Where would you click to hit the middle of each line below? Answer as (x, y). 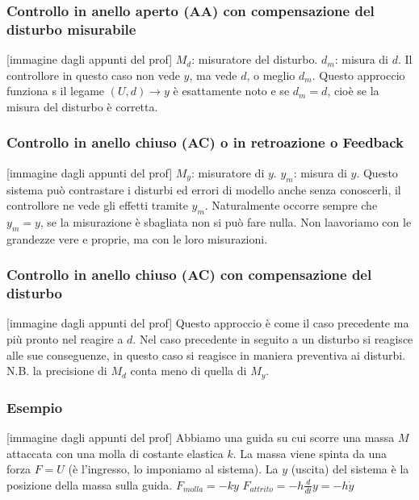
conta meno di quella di (189, 371)
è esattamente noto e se (231, 91)
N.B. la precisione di (57, 371)
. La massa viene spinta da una (310, 453)
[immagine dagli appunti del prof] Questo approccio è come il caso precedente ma (208, 323)
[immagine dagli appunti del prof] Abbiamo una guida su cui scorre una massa (201, 437)
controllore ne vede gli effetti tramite (97, 205)
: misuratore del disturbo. (255, 59)
